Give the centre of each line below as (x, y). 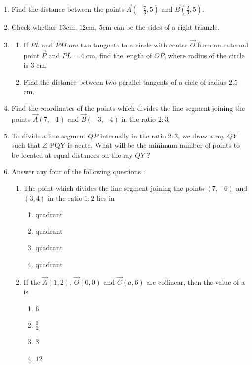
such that (26, 145)
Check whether (34, 27)
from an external (223, 45)
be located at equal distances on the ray (72, 155)
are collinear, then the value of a (195, 282)
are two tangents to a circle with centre (128, 45)
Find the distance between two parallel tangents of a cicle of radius (125, 82)
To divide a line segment (49, 135)
